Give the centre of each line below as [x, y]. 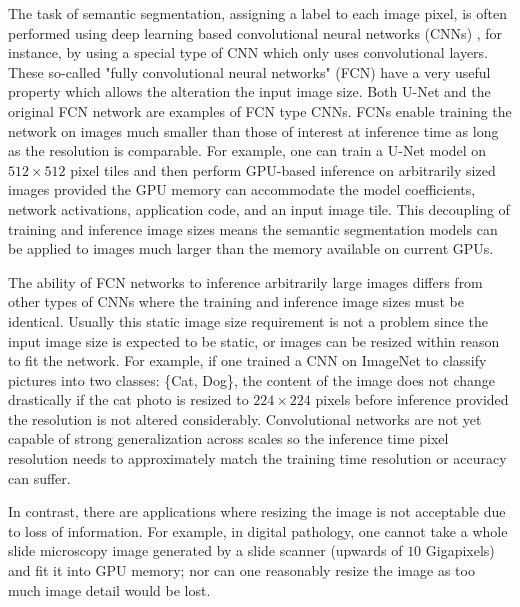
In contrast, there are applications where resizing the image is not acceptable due [257, 511]
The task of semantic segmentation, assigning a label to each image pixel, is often [257, 13]
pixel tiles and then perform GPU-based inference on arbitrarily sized [283, 169]
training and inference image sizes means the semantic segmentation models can [253, 228]
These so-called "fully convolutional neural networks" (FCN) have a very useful [249, 71]
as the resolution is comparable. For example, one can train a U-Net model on [247, 150]
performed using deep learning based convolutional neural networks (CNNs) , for [255, 32]
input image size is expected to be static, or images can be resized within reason [254, 340]
